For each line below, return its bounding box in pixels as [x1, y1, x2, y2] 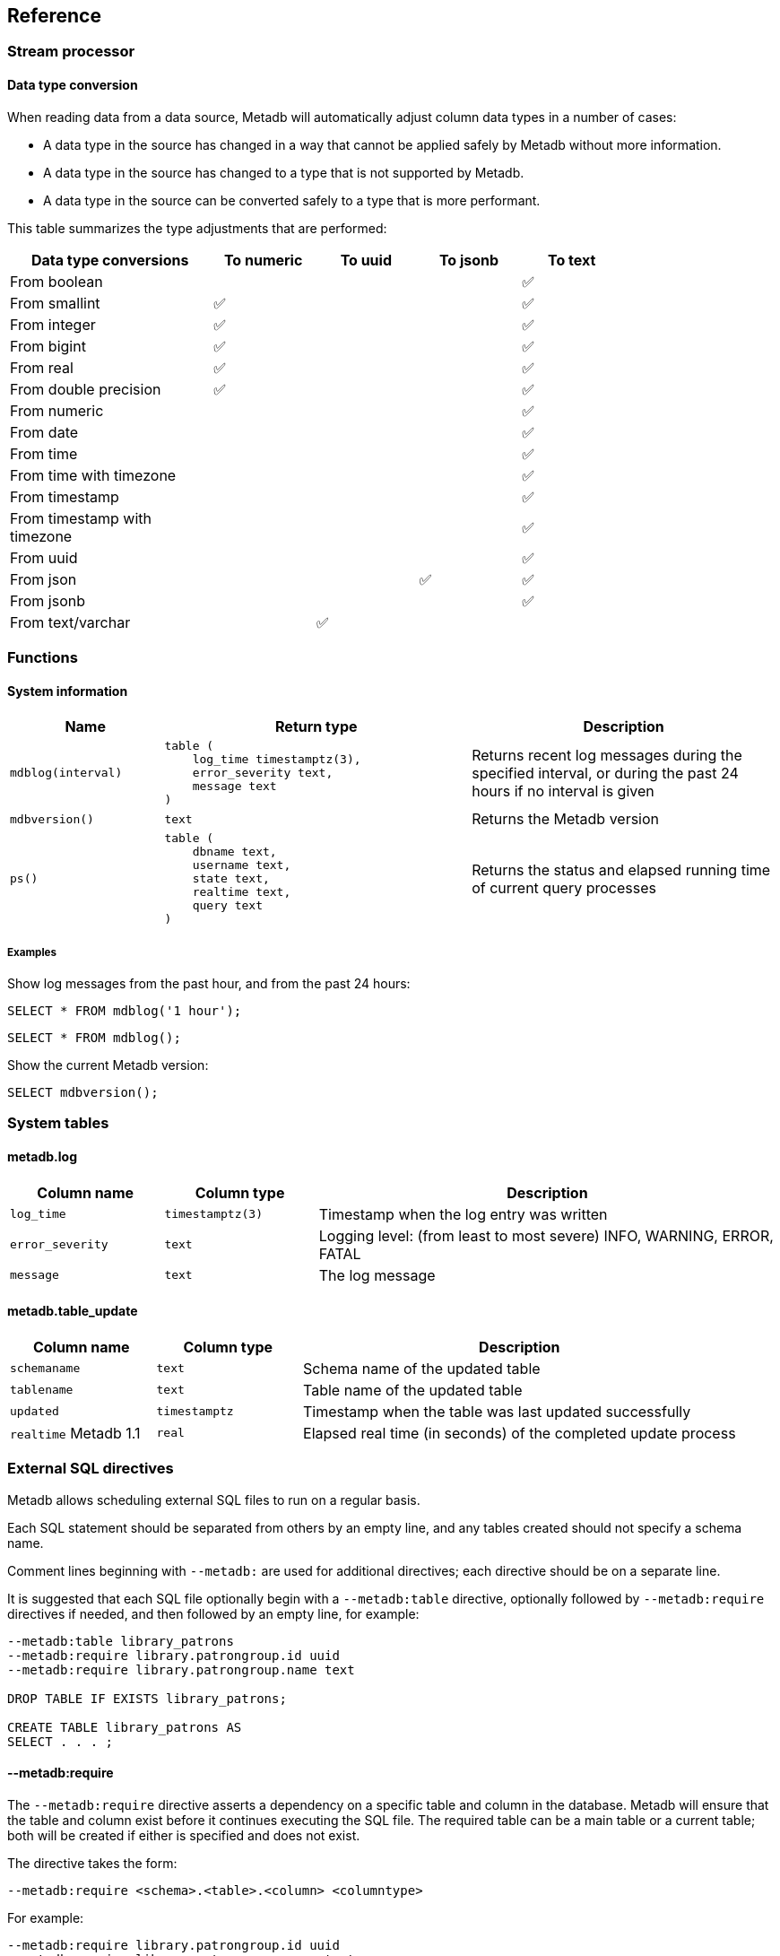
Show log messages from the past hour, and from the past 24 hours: [7, 976, 411, 992]
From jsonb [10, 591, 86, 610]
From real [10, 358, 74, 377]
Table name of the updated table [303, 1380, 523, 1399]
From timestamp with [10, 509, 152, 527]
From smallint [10, 293, 100, 312]
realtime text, [192, 885, 291, 900]
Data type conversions [30, 250, 189, 269]
